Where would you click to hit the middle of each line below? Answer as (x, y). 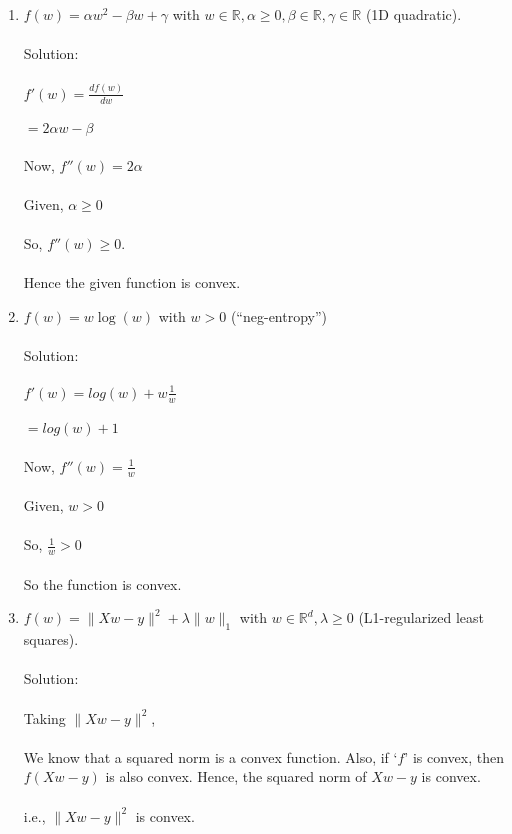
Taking (44, 717)
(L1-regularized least (421, 617)
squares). (51, 639)
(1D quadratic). (413, 14)
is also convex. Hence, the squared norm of (236, 776)
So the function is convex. (102, 583)
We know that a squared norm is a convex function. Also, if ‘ (210, 756)
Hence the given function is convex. (132, 282)
